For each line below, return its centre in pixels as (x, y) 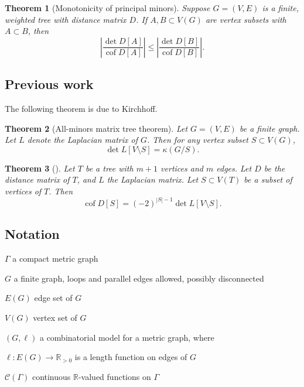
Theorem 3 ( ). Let (40, 168)
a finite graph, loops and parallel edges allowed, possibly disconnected (139, 278)
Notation (32, 234)
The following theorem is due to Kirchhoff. (81, 108)
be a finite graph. (269, 128)
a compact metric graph (55, 258)
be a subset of (268, 179)
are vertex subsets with (246, 19)
